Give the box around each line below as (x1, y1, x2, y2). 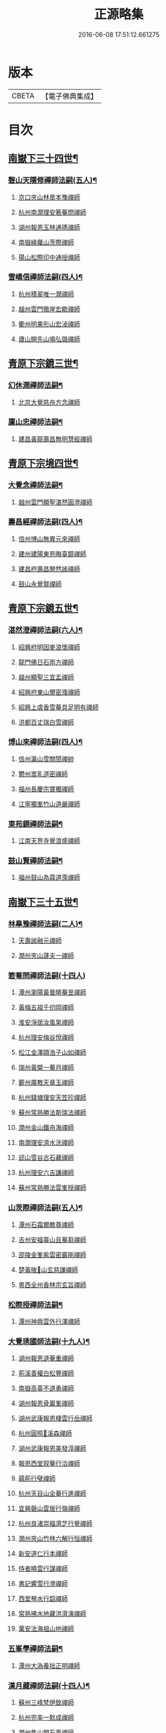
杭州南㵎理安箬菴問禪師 (18, 208, 87, 216)
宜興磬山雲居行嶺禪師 (18, 1504, 80, 1513)
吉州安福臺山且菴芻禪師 (18, 1235, 87, 1244)
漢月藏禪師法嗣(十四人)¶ (8, 1681, 90, 1691)
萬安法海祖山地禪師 (18, 1624, 75, 1633)
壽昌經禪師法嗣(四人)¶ (8, 517, 83, 527)
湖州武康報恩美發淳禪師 (18, 1444, 87, 1453)
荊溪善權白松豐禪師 (18, 1369, 75, 1377)
